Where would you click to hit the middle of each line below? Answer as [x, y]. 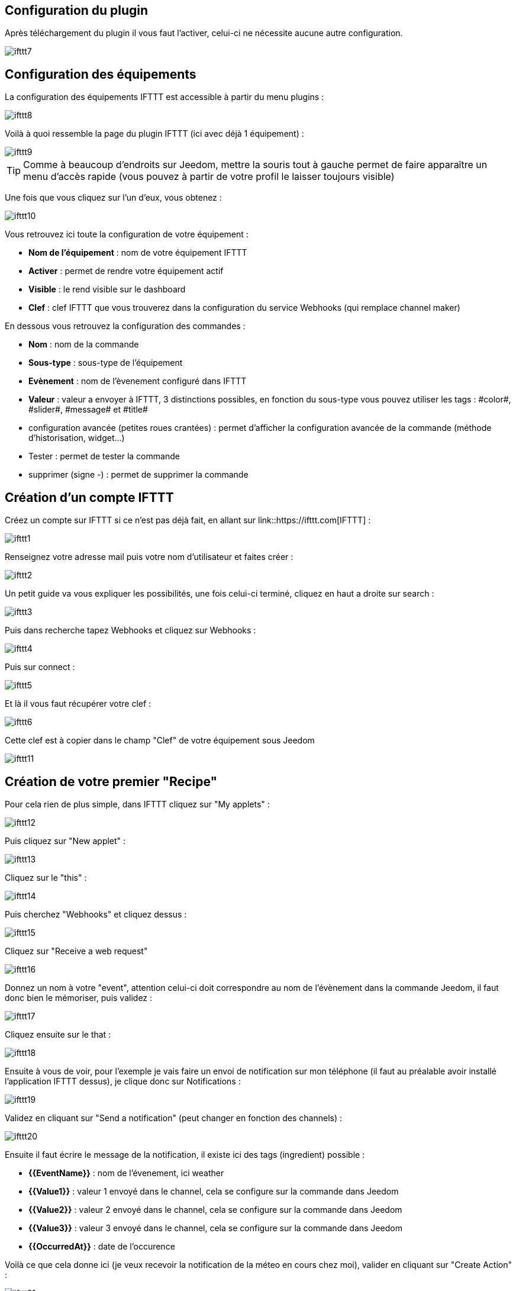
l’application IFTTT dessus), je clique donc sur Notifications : [123, 1081]
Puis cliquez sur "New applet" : [65, 841]
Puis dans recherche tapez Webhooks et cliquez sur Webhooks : [130, 630]
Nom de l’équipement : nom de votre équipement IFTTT [138, 253]
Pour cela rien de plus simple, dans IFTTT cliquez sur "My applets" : [137, 804]
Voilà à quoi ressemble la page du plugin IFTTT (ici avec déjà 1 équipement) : [154, 134]
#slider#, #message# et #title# [88, 410]
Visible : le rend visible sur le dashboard [107, 289]
